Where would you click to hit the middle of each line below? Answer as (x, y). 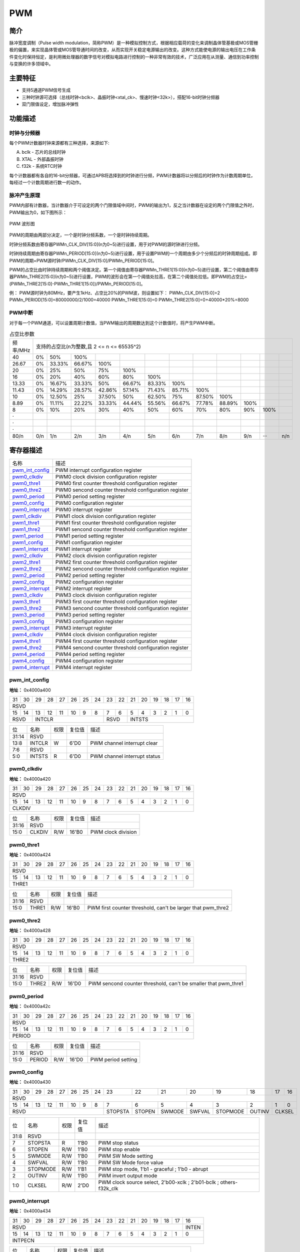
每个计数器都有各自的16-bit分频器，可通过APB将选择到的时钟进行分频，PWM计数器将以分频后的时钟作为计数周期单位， (132, 175)
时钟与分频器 (25, 133)
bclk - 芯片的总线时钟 (44, 152)
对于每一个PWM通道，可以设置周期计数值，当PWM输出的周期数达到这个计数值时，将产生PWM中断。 (113, 323)
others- (229, 1182)
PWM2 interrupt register (84, 588)
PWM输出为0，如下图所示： (38, 212)
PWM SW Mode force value (131, 1162)
